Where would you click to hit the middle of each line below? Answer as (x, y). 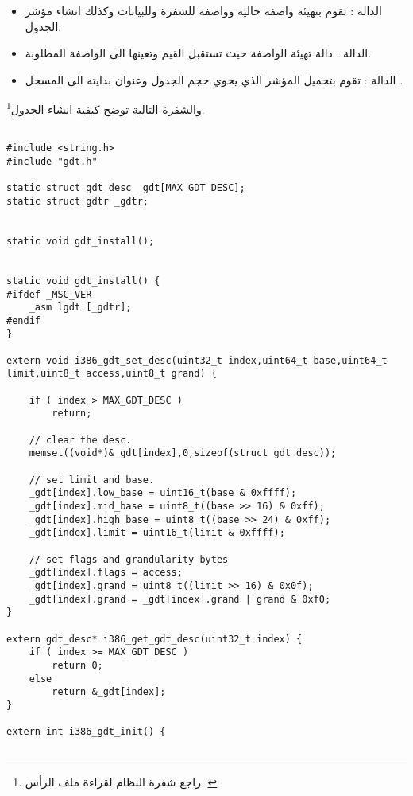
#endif (23, 320)
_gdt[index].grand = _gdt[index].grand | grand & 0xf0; (180, 599)
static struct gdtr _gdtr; (77, 201)
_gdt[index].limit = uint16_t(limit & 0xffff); (157, 533)
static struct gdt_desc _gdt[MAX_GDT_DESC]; (126, 188)
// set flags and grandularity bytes (129, 559)
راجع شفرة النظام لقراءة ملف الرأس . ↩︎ (121, 782)
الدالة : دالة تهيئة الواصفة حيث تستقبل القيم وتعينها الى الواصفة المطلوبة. (198, 53)
